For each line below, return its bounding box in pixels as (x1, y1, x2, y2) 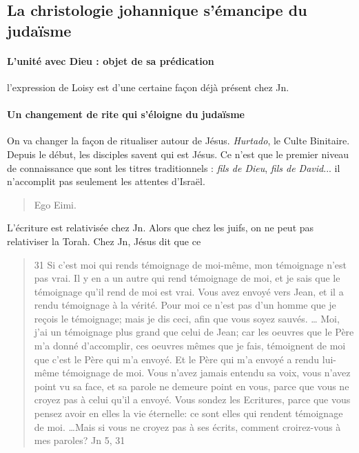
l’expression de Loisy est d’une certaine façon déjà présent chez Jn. (7, 79, 289, 94)
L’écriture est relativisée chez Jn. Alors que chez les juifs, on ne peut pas (7, 220, 314, 235)
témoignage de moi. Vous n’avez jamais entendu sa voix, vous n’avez (62, 365, 351, 380)
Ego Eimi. (34, 197, 76, 211)
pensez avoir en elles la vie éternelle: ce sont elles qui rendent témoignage (34, 406, 343, 421)
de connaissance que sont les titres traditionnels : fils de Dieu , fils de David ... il (7, 160, 340, 175)
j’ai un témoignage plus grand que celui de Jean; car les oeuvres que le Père (34, 325, 354, 339)
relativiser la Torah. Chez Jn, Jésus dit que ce (7, 233, 201, 248)
